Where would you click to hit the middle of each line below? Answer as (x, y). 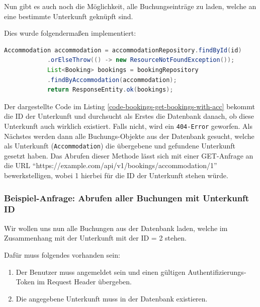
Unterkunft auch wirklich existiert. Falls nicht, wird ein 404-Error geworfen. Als (128, 126)
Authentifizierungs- (217, 272)
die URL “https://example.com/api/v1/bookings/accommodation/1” (111, 165)
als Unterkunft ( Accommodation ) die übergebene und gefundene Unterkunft (120, 146)
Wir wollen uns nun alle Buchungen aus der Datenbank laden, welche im (116, 228)
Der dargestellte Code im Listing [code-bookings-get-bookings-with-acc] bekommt (129, 106)
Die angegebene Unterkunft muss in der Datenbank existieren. (112, 298)
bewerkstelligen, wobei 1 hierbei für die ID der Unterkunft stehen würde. (116, 175)
